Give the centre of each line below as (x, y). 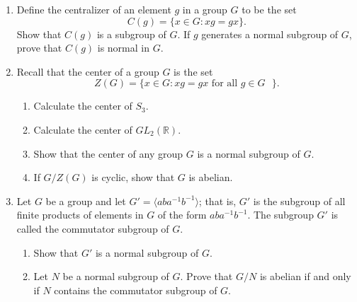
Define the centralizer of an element (94, 9)
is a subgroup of (131, 34)
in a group (205, 9)
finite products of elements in (80, 215)
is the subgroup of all (299, 201)
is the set (193, 71)
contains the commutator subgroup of (136, 290)
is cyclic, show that (133, 177)
